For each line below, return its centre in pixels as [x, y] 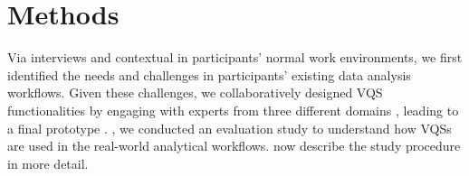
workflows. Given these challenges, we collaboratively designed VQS [195, 93]
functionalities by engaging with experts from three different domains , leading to [233, 110]
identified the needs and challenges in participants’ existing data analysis [209, 74]
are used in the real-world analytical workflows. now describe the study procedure [234, 146]
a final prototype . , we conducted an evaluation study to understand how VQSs [230, 128]
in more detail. [48, 163]
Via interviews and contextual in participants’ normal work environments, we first [235, 57]
